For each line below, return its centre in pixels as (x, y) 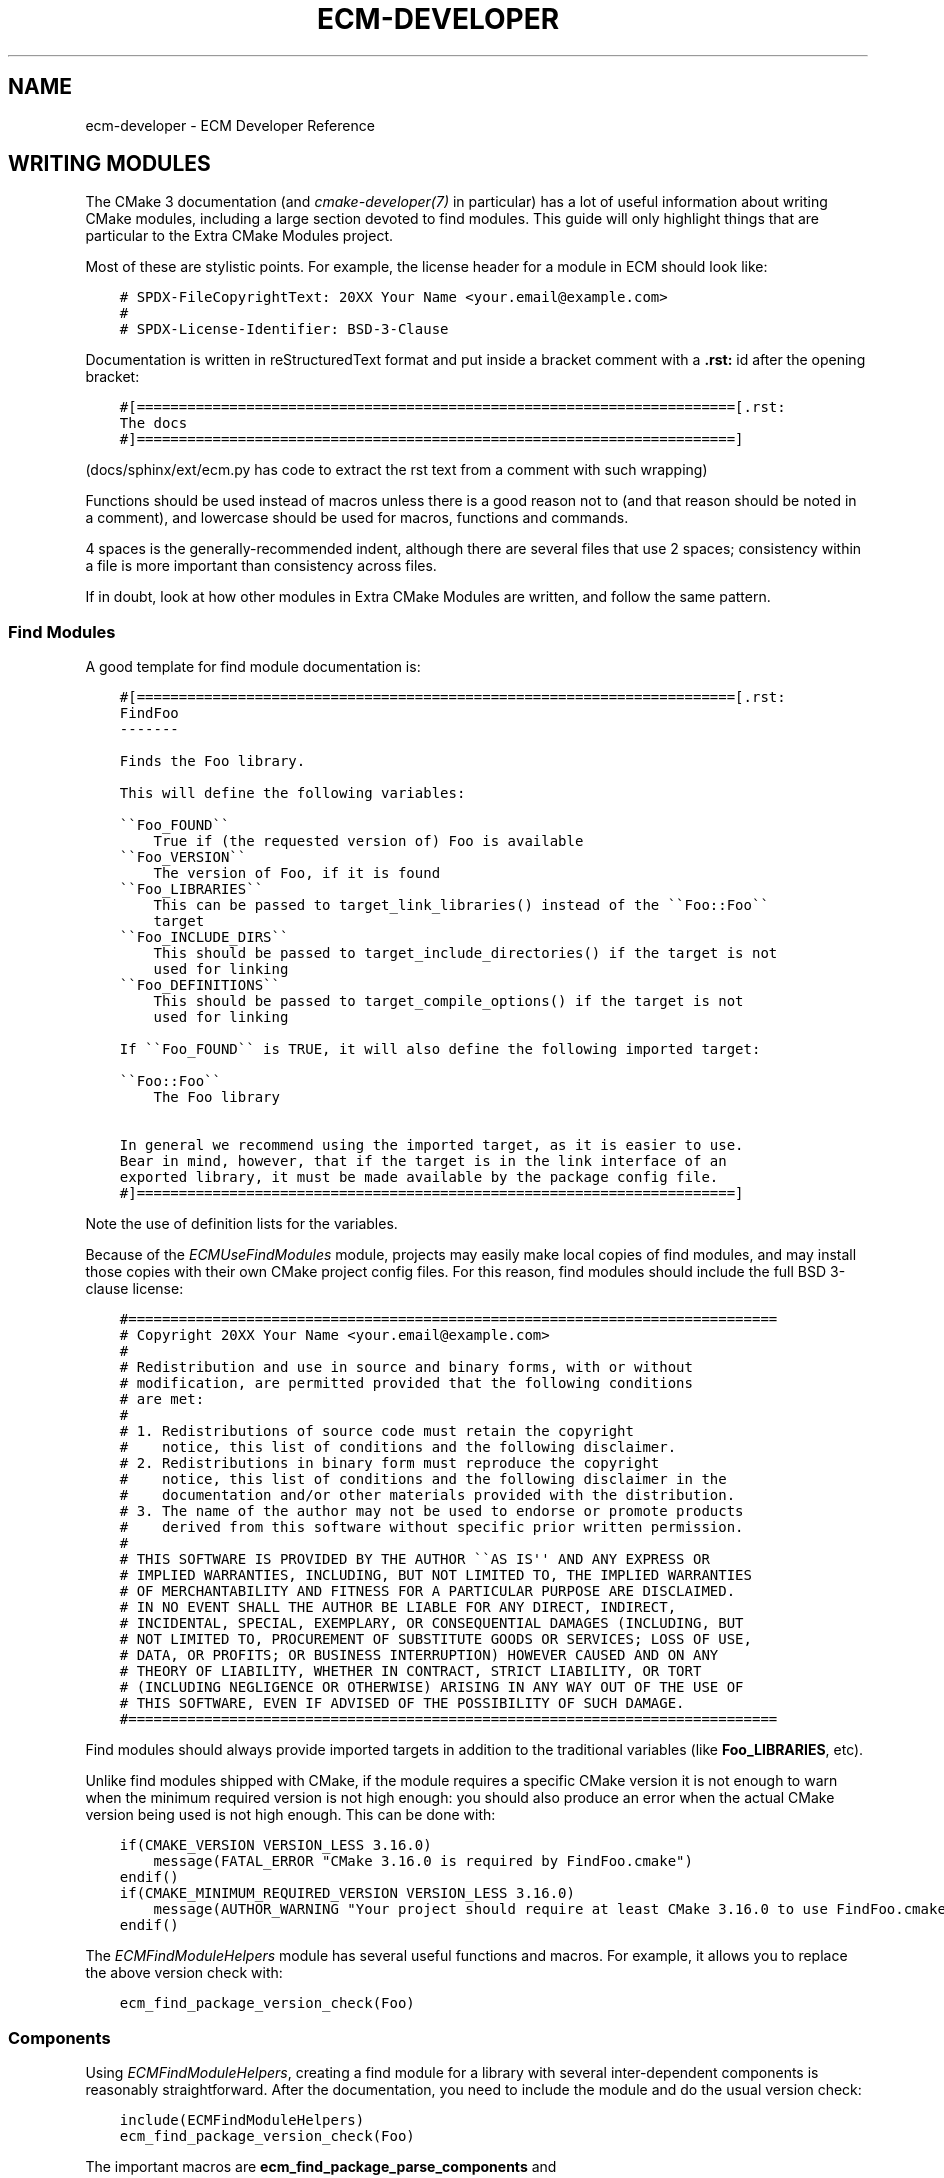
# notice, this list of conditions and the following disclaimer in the (423, 1479)
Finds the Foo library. (212, 761)
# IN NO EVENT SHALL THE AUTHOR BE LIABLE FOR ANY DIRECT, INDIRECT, (398, 1607)
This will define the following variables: (292, 793)
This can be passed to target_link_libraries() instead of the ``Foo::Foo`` (461, 905)
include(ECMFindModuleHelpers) (242, 2119)
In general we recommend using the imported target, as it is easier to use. (431, 1145)
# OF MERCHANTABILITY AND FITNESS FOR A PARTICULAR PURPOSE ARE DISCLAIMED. (427, 1591)
